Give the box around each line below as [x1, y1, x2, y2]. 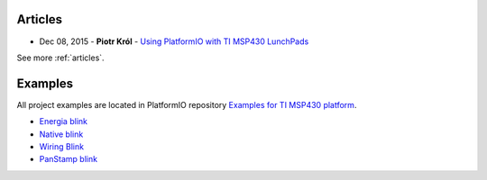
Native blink [39, 129, 84, 139]
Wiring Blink [39, 140, 85, 152]
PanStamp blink [39, 154, 98, 165]
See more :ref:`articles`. [16, 52, 105, 63]
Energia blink [39, 116, 87, 127]
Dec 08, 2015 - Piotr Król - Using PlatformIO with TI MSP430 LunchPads [39, 36, 309, 47]
